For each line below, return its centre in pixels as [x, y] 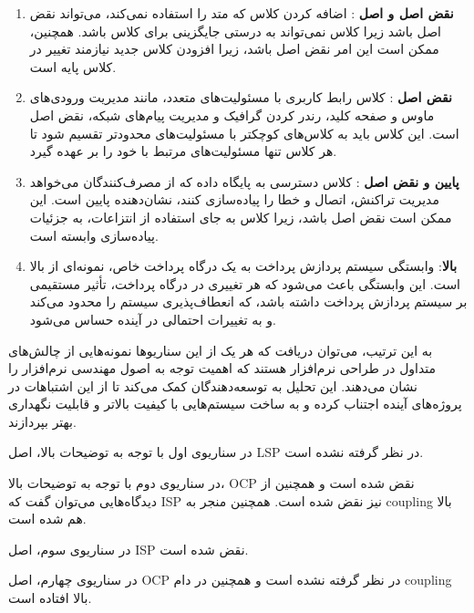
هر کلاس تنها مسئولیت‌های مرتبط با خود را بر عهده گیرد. [183, 151]
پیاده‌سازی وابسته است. [94, 235]
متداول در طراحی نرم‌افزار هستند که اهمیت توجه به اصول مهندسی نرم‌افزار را [222, 368]
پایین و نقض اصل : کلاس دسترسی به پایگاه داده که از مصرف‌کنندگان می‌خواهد [244, 181]
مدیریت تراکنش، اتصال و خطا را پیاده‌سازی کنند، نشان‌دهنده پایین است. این [234, 199]
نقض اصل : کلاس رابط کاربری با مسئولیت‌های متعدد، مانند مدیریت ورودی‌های [241, 97]
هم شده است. [47, 519]
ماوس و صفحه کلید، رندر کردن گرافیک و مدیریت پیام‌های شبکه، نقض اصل [232, 114]
